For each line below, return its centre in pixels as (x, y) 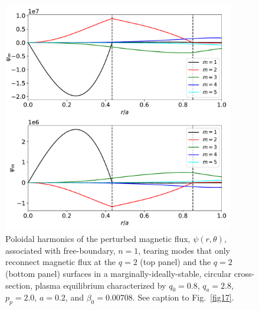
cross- (244, 273)
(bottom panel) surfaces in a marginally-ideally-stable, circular (119, 273)
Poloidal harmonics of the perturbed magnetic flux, (98, 239)
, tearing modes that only (184, 250)
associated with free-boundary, (60, 250)
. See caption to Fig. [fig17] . (183, 297)
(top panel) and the (176, 262)
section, (19, 285)
